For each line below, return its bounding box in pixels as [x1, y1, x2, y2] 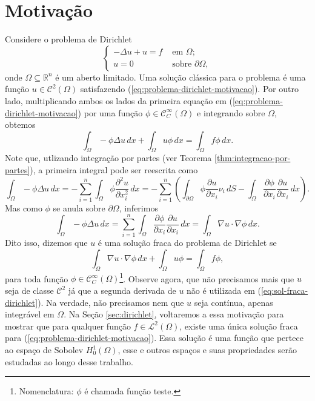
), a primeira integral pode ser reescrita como [30, 164, 198, 176]
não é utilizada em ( [187, 284, 261, 297]
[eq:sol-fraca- [260, 284, 308, 297]
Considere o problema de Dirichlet [5, 33, 132, 45]
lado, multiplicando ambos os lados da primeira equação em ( [5, 94, 233, 107]
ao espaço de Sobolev [5, 343, 84, 356]
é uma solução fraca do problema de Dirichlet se [98, 236, 277, 249]
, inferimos [119, 201, 158, 214]
